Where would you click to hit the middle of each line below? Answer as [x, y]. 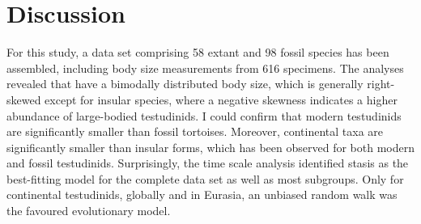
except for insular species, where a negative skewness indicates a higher [221, 99]
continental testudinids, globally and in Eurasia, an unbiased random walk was [202, 194]
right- [381, 84]
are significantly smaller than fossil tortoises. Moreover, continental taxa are [195, 131]
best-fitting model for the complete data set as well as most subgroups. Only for [205, 178]
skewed [24, 99]
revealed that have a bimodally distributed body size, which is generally [185, 84]
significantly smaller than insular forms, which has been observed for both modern [210, 147]
